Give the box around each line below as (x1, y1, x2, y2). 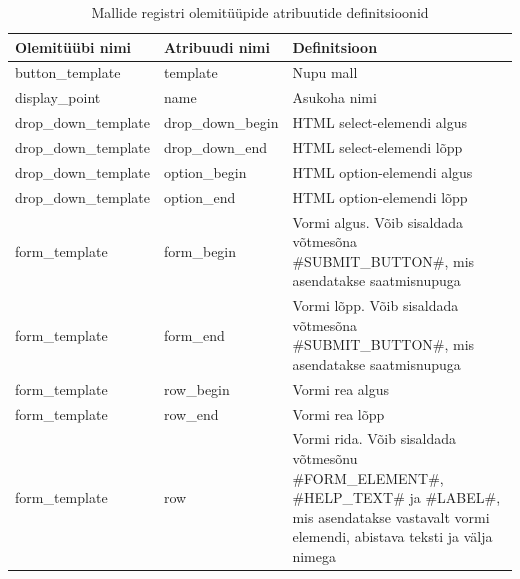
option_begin (164, 161, 247, 182)
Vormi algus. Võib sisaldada (292, 211, 464, 232)
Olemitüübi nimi (15, 36, 132, 57)
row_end (164, 403, 219, 424)
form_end (164, 324, 225, 345)
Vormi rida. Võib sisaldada (292, 428, 457, 449)
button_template (15, 62, 121, 83)
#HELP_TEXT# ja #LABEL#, (292, 487, 501, 508)
